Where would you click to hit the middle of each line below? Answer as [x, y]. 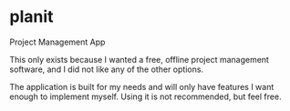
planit [31, 17]
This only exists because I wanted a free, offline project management [139, 59]
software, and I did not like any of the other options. [106, 69]
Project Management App [57, 42]
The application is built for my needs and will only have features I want [142, 86]
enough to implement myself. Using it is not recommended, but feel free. [145, 96]
